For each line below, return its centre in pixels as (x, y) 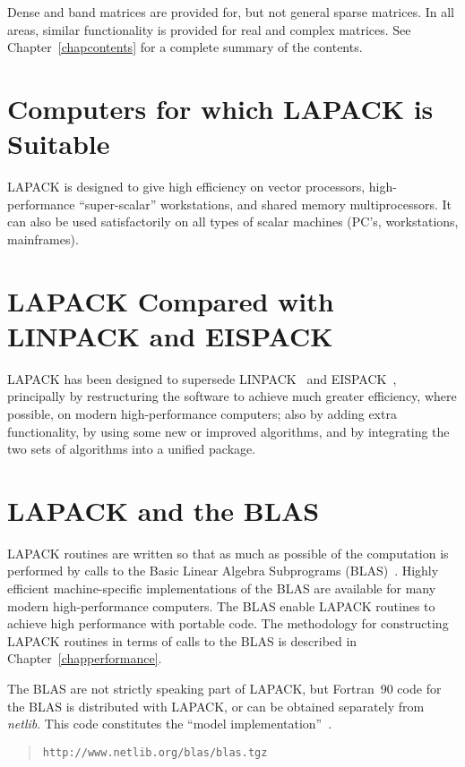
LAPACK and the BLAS (164, 510)
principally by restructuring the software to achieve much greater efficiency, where (232, 396)
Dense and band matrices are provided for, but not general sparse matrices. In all (231, 12)
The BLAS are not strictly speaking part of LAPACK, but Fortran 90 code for (224, 689)
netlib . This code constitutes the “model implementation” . (170, 724)
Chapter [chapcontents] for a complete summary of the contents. (185, 47)
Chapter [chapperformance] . (85, 658)
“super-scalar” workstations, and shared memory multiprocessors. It (266, 204)
